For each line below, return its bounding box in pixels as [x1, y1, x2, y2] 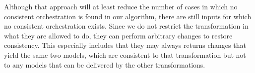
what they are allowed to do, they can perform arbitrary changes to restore [4, 30, 233, 40]
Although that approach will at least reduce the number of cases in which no [4, 1, 238, 11]
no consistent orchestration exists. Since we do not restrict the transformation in [4, 21, 249, 31]
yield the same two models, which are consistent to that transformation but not [4, 49, 246, 60]
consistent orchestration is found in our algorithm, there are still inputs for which [4, 11, 252, 21]
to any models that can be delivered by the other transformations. [4, 59, 205, 70]
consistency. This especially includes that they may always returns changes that [4, 40, 246, 50]
